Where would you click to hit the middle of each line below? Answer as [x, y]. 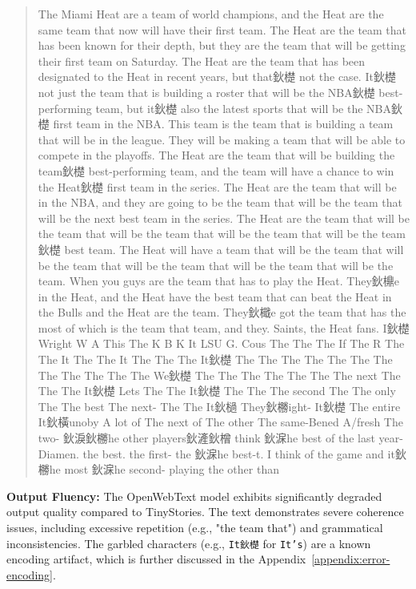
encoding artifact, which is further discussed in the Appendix [156, 559]
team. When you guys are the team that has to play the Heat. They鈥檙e [219, 281]
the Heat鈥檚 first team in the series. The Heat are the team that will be [217, 186]
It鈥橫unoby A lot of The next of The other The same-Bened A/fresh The [220, 422]
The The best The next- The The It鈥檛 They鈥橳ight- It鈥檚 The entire [219, 406]
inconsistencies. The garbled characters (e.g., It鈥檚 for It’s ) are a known [189, 543]
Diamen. [58, 453]
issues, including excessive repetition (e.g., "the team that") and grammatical [195, 527]
